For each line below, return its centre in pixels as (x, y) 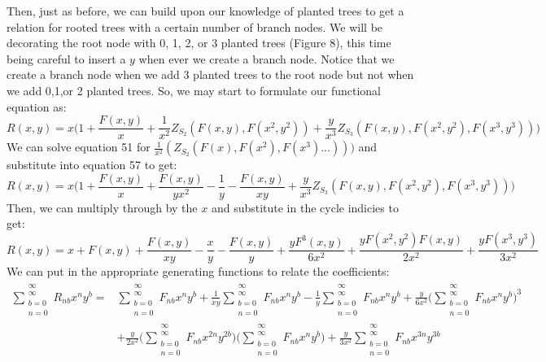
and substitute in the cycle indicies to (305, 207)
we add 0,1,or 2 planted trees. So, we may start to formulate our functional (194, 90)
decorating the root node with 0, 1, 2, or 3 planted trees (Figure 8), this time (199, 43)
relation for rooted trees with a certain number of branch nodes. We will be (195, 26)
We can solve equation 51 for (79, 147)
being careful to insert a (66, 58)
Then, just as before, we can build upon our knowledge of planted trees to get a (205, 11)
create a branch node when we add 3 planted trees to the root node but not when (210, 74)
